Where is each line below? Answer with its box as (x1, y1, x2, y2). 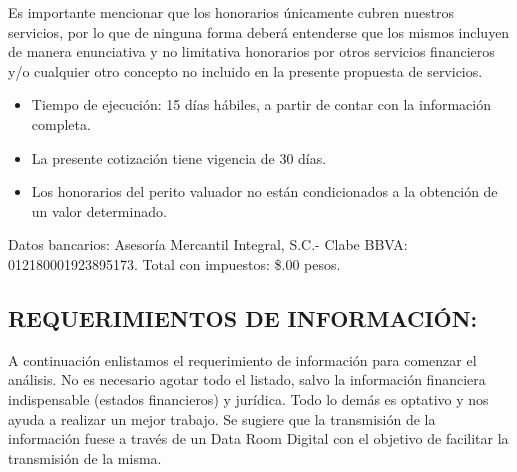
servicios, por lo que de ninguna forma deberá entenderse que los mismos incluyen (8, 21, 510, 42)
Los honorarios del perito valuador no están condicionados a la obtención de (31, 181, 498, 202)
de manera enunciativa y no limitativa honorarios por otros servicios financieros (8, 41, 495, 62)
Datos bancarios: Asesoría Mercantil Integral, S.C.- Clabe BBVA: (8, 234, 408, 255)
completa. (31, 113, 91, 134)
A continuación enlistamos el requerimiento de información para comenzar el (8, 349, 477, 370)
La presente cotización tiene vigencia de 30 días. (31, 147, 327, 168)
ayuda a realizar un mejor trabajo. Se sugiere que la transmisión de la (8, 408, 436, 429)
